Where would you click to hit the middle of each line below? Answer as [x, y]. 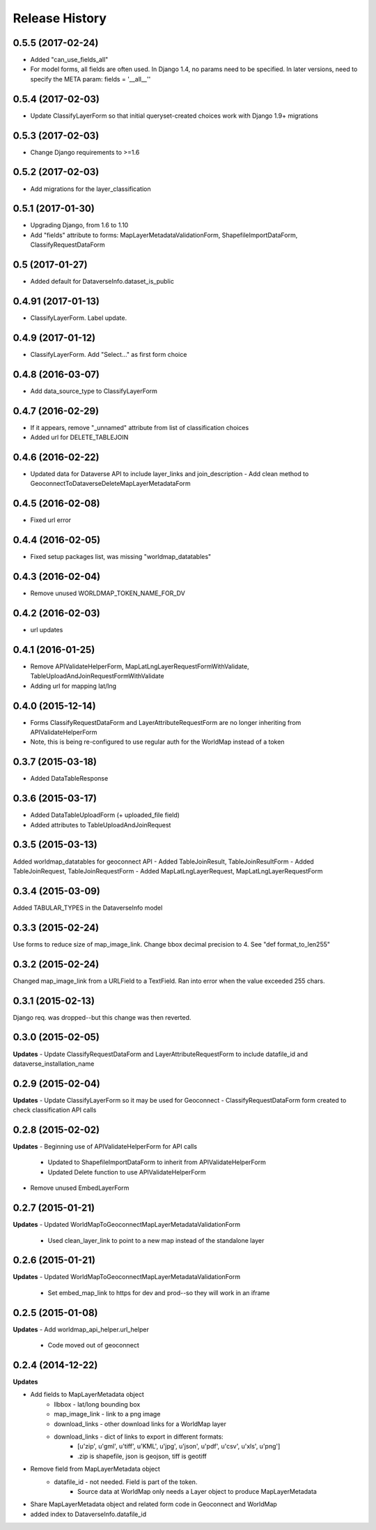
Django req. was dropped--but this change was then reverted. [102, 1017]
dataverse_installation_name [54, 1064]
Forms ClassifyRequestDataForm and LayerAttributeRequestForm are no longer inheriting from [166, 722]
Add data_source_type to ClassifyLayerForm [94, 391]
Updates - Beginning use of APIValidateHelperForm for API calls [105, 1147]
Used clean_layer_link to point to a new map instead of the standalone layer [156, 1240]
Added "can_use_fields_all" [69, 60]
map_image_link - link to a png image [107, 1414]
